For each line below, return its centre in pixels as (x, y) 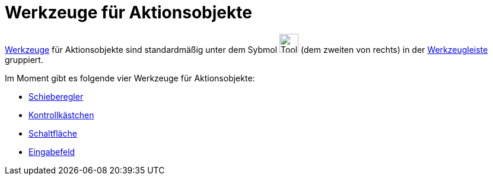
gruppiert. (24, 59)
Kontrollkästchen (61, 115)
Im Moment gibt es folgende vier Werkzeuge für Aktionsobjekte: (130, 78)
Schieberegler (56, 96)
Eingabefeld (52, 151)
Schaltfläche (53, 133)
